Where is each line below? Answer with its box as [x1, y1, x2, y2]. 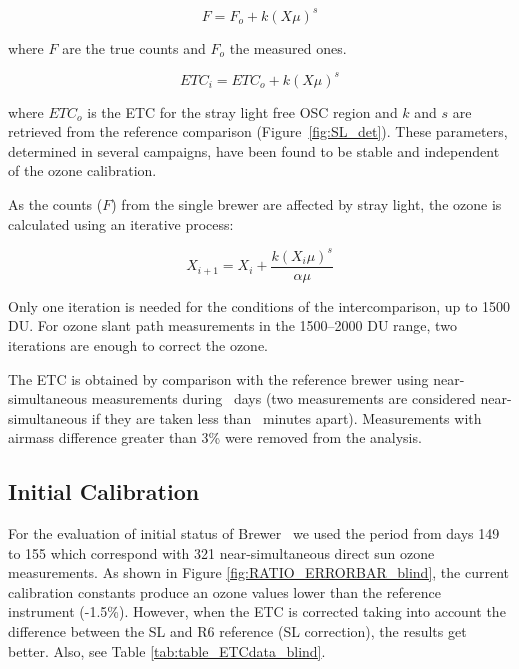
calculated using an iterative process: [8, 213, 234, 234]
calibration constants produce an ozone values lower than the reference [8, 581, 441, 602]
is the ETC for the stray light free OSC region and [87, 101, 398, 122]
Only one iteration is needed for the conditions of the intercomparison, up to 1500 [8, 295, 511, 316]
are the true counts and [62, 37, 206, 58]
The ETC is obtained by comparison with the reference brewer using [8, 368, 429, 389]
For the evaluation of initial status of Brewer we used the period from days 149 [8, 523, 500, 544]
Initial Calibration [8, 476, 200, 507]
